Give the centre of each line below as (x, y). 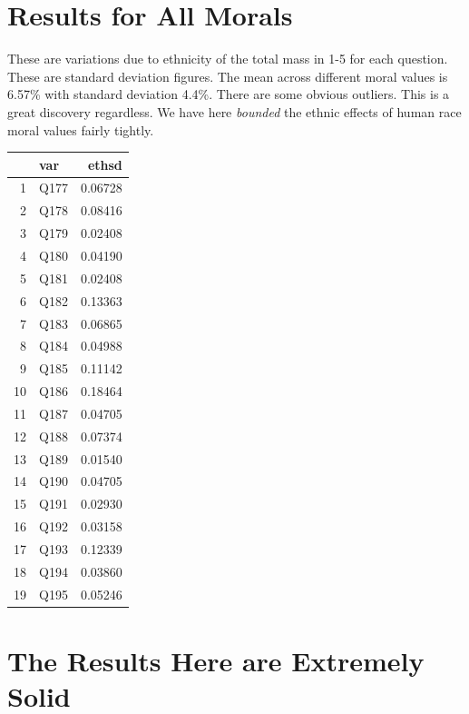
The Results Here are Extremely (216, 660)
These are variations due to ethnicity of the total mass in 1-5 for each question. (228, 59)
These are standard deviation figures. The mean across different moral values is (228, 76)
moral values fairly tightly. (81, 129)
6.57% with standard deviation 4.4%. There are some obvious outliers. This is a (229, 94)
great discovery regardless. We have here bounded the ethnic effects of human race (234, 111)
